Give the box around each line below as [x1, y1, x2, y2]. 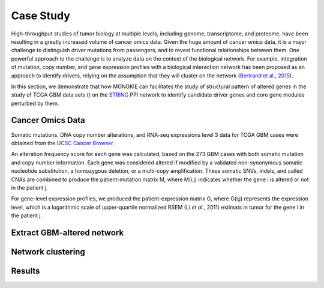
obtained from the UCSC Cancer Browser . [11, 139, 115, 146]
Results [11, 266, 40, 276]
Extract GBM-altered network [11, 227, 124, 238]
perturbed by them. [11, 100, 59, 107]
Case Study [11, 9, 70, 22]
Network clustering [11, 247, 85, 257]
